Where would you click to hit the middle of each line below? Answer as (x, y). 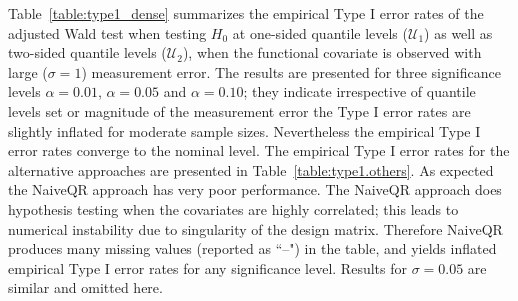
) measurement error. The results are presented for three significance (291, 71)
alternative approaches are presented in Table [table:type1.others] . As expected (251, 169)
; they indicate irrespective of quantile (359, 91)
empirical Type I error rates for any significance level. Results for (207, 267)
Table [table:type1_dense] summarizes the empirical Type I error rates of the (246, 13)
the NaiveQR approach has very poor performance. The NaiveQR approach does (255, 189)
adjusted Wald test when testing (107, 32)
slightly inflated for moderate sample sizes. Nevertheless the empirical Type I (244, 130)
